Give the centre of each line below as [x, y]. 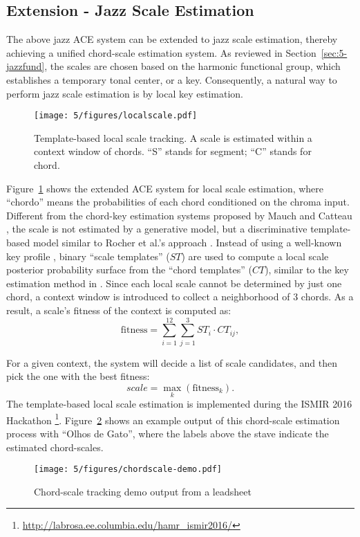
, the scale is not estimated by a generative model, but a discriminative [157, 229]
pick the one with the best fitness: [78, 376]
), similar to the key [307, 270]
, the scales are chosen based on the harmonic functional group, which [192, 66]
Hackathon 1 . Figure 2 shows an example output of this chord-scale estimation [173, 419]
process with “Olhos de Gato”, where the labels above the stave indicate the [168, 433]
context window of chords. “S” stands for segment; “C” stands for [173, 151]
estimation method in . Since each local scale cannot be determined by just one [174, 283]
